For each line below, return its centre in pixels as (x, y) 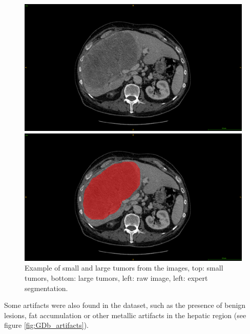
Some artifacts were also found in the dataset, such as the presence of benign (125, 305)
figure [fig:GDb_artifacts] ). (46, 325)
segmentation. (46, 288)
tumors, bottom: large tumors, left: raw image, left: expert (116, 278)
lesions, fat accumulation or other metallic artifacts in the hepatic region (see (125, 315)
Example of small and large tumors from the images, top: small (124, 268)
